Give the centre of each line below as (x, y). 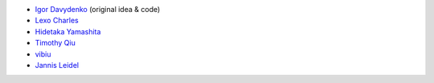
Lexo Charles (57, 21)
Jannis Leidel (57, 65)
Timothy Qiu (55, 43)
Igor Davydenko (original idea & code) (98, 9)
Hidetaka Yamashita (68, 31)
